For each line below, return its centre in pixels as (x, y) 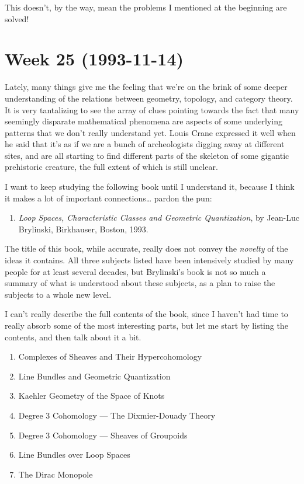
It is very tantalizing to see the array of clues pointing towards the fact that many (152, 109)
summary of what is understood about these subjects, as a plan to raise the (140, 283)
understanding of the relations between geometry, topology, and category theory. (149, 98)
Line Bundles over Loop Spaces (74, 455)
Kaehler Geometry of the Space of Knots (91, 396)
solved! (17, 18)
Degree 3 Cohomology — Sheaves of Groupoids (103, 435)
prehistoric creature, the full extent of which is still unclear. (111, 167)
